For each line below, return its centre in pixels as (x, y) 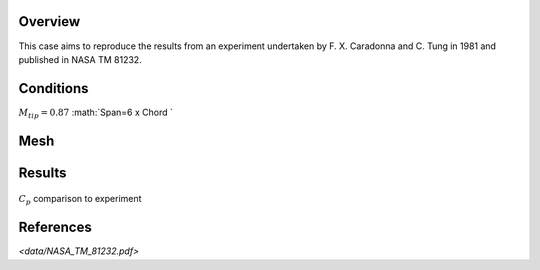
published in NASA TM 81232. (80, 59)
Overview (49, 21)
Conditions (53, 88)
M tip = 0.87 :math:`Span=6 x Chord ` (96, 113)
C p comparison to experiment (80, 200)
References (55, 227)
